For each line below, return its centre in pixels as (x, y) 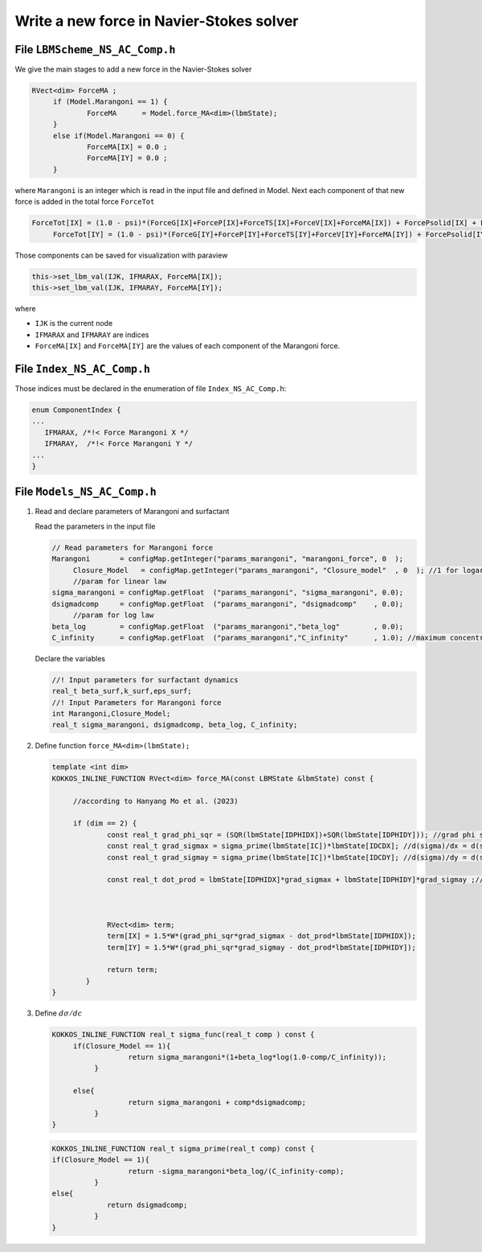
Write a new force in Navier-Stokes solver (157, 21)
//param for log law (113, 615)
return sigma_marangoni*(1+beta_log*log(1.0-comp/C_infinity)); (257, 1057)
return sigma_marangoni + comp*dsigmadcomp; (217, 1102)
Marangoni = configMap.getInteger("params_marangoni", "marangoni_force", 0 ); (228, 559)
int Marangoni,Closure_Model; (111, 714)
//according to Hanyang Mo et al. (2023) (155, 801)
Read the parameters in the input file (95, 526)
